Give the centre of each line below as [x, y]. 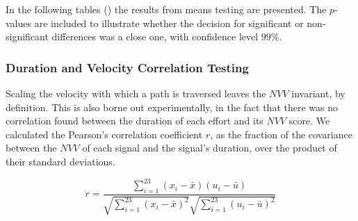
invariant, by [318, 93]
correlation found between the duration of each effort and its [135, 121]
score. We [309, 121]
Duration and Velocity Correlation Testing [127, 67]
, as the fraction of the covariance [281, 134]
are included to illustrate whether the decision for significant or [169, 23]
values [19, 23]
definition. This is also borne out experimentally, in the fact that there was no [172, 107]
